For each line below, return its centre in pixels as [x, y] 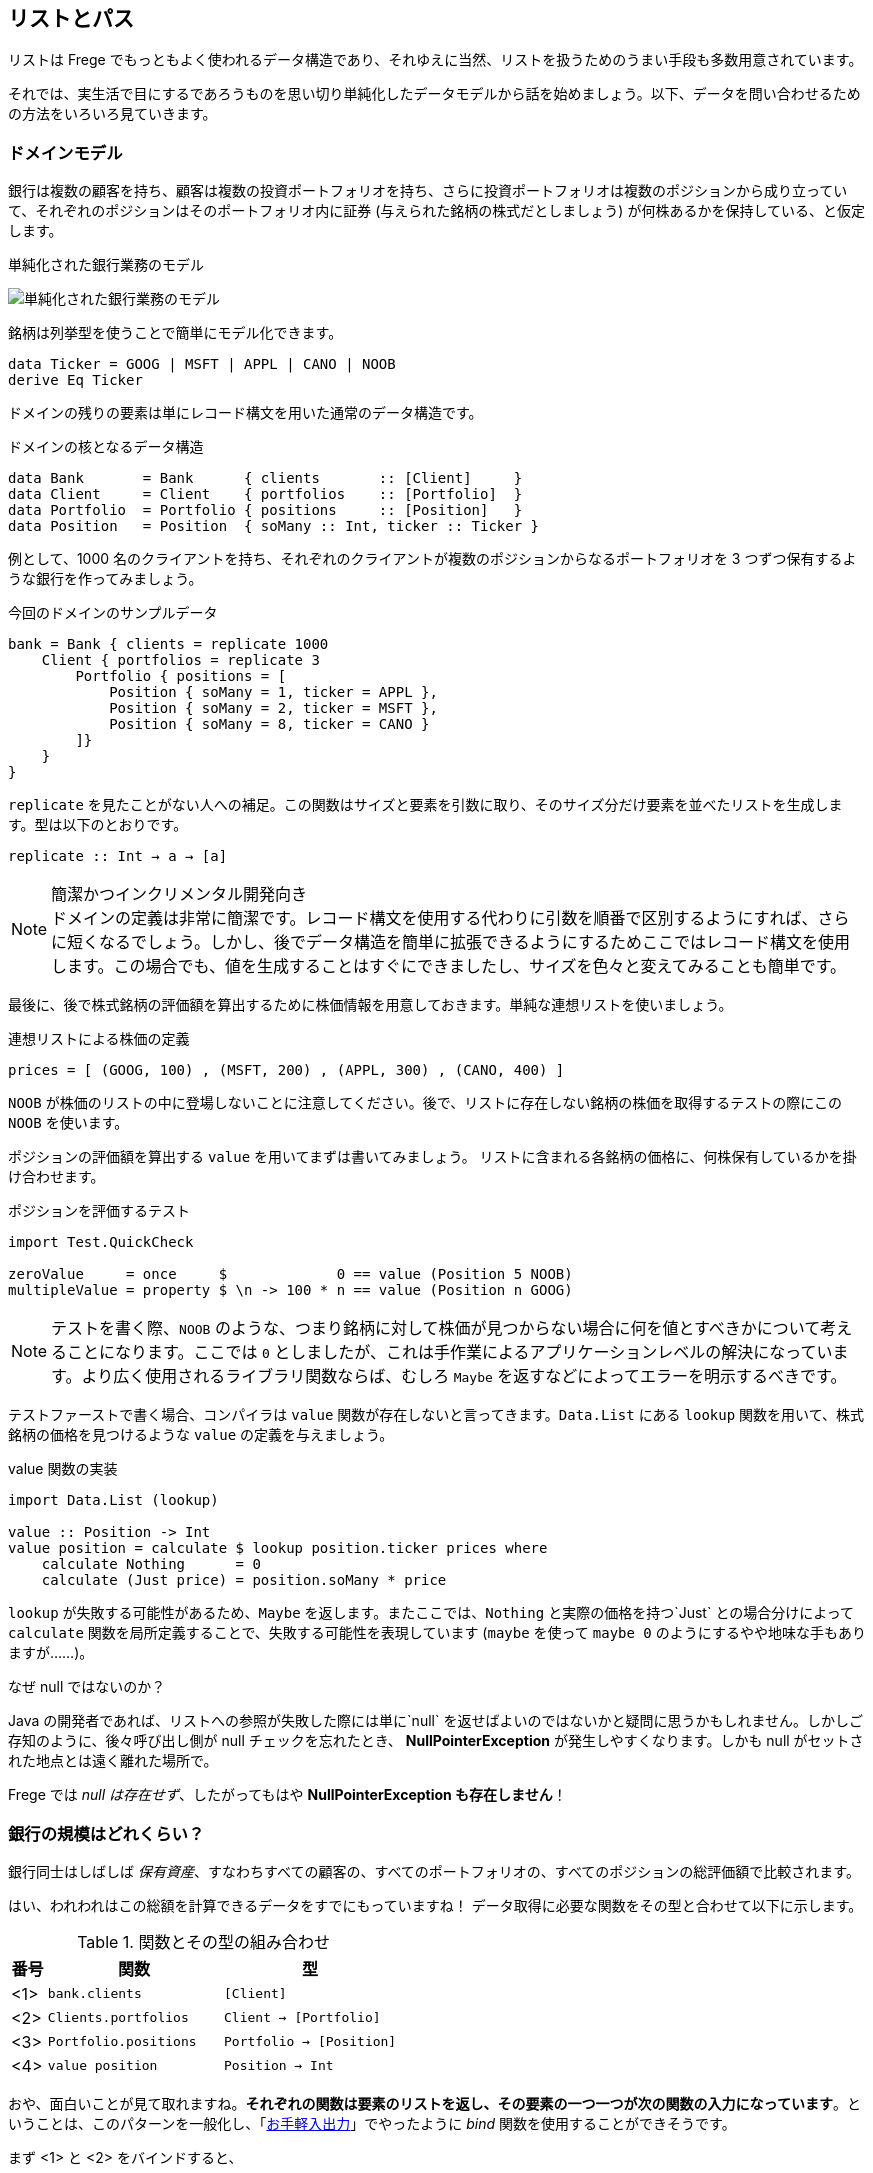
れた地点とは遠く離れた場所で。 [113, 1761]
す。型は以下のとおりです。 [98, 825]
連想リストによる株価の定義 [99, 1039]
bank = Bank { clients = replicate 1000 [168, 644]
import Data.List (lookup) [113, 1500]
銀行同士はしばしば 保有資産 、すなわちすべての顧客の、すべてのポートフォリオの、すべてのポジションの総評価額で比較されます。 [434, 1871]
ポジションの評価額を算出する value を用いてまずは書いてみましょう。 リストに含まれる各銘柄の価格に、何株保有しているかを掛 [432, 1157]
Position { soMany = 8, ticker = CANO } [269, 724]
